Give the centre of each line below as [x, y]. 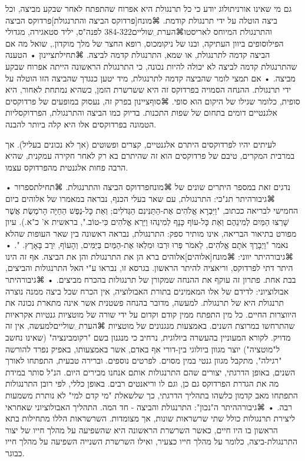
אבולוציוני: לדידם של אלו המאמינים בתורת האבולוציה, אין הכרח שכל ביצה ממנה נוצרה [147, 291]
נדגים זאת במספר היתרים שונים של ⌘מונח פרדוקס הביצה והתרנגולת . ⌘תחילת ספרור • [148, 187]
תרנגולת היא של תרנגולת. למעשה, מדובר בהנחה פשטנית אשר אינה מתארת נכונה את [145, 303]
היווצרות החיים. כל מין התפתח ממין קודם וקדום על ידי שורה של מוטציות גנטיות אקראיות [151, 314]
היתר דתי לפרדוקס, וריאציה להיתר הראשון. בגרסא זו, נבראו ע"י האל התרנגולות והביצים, [149, 268]
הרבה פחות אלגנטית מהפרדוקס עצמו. [67, 167]
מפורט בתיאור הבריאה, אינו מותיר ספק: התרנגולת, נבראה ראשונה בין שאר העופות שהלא [151, 233]
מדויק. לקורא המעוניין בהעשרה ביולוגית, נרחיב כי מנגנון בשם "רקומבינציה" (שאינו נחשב [148, 337]
